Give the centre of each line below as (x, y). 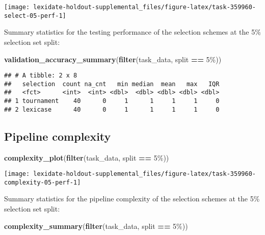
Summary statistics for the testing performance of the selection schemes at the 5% (132, 32)
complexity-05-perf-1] (43, 182)
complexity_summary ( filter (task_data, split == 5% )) (96, 226)
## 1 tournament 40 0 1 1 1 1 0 (112, 101)
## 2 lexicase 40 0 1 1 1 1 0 (112, 109)
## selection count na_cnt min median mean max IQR (112, 84)
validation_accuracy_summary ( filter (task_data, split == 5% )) (113, 59)
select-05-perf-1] (35, 16)
